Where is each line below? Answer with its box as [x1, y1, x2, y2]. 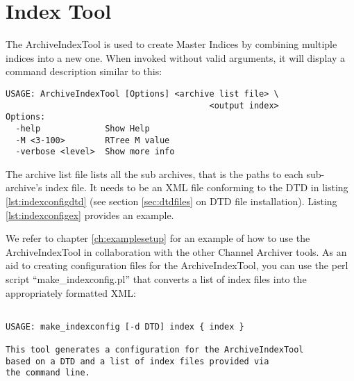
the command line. [6, 368, 90, 378]
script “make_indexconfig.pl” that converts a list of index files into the [6, 272, 307, 286]
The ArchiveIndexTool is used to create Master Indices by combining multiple [6, 37, 337, 51]
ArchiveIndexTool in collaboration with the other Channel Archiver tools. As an [6, 244, 347, 259]
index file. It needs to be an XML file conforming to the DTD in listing [45, 180, 348, 195]
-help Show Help [15, 123, 150, 133]
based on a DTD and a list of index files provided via [6, 356, 269, 366]
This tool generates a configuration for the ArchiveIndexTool [6, 345, 304, 355]
